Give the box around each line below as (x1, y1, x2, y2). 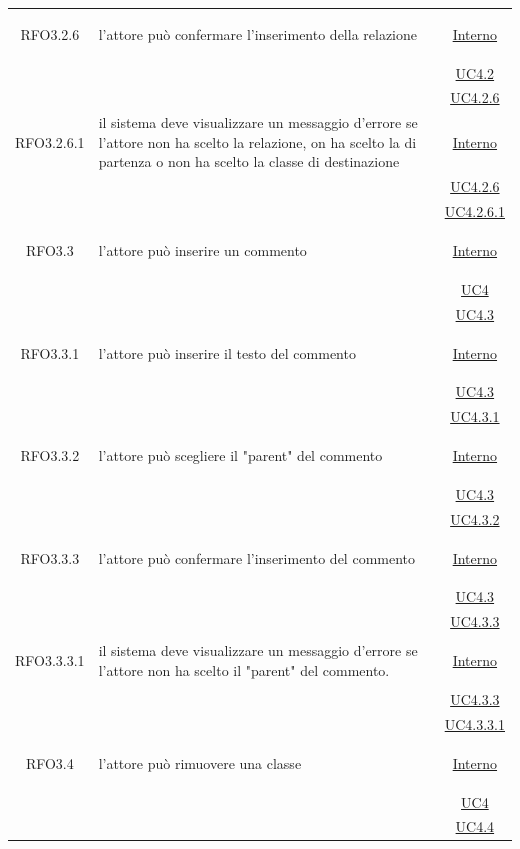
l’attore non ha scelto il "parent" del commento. (98, 659, 390, 680)
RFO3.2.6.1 (15, 131, 85, 152)
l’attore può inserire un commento (98, 240, 307, 260)
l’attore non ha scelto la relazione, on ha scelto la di (98, 131, 417, 152)
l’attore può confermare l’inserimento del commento (98, 547, 416, 568)
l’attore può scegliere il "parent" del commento (98, 445, 383, 466)
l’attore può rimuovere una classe (98, 752, 302, 773)
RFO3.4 (25, 752, 74, 773)
